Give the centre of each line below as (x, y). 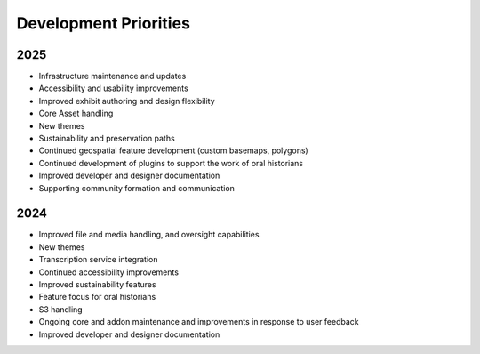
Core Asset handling (76, 113)
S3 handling (61, 309)
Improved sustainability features (97, 285)
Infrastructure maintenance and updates (112, 76)
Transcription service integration (98, 260)
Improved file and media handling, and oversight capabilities (149, 235)
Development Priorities (104, 23)
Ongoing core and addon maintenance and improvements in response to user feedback (199, 322)
